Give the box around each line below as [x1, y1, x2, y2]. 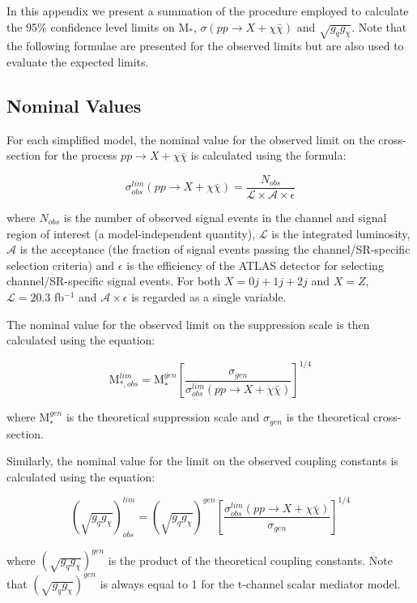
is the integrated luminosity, [271, 225, 411, 242]
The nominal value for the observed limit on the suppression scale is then [6, 315, 370, 332]
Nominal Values [6, 92, 142, 118]
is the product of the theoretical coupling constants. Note [108, 551, 393, 568]
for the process [44, 147, 117, 164]
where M [6, 408, 50, 426]
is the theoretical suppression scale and [66, 408, 260, 426]
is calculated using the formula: [190, 147, 347, 164]
